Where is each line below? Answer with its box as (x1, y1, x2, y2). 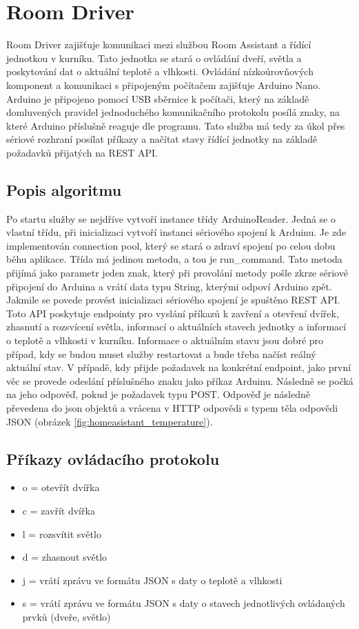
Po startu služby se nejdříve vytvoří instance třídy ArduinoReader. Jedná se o (6, 211, 336, 226)
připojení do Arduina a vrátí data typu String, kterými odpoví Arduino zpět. (6, 279, 332, 293)
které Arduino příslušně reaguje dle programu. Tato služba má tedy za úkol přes (6, 118, 345, 132)
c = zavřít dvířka (22, 503, 95, 517)
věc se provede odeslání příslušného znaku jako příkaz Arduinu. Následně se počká (6, 373, 353, 388)
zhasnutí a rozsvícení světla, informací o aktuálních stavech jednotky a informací (6, 319, 347, 334)
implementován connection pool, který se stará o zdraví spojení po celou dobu (6, 238, 336, 252)
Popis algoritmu (6, 179, 122, 200)
